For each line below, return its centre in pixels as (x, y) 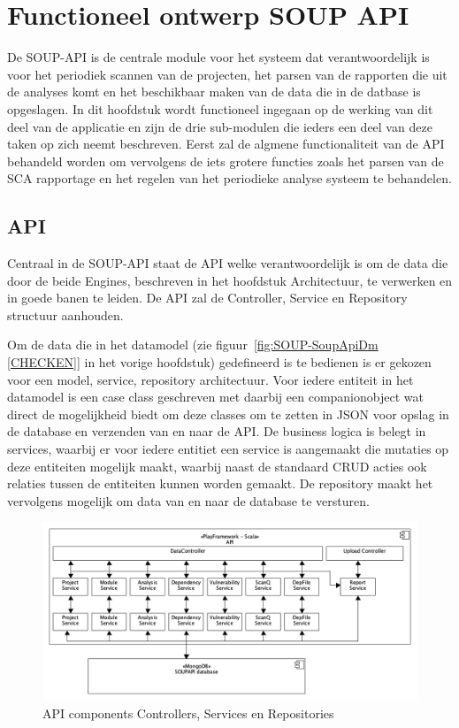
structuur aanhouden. (65, 314)
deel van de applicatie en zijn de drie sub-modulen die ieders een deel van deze (220, 126)
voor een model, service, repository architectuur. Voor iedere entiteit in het (210, 379)
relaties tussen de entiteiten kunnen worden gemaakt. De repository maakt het (220, 483)
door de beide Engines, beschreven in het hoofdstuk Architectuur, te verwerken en (230, 280)
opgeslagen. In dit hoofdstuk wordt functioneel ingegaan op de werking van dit (220, 108)
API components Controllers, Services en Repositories (188, 713)
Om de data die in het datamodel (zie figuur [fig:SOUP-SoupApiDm (193, 345)
